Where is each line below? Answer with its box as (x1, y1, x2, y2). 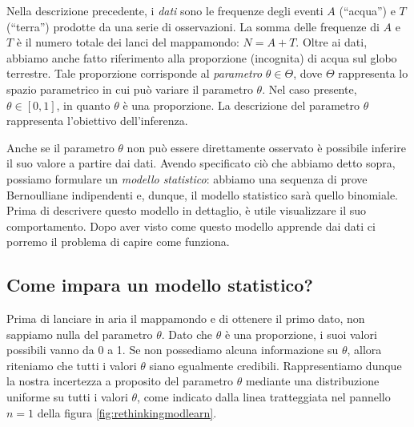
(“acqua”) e (339, 2, 396, 18)
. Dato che (161, 325, 212, 342)
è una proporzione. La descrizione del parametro (123, 96, 360, 113)
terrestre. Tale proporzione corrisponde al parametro (6, 65, 263, 82)
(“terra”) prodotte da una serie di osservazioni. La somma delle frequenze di (6, 18, 380, 34)
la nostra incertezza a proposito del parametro (6, 373, 234, 389)
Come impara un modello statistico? (6, 272, 313, 297)
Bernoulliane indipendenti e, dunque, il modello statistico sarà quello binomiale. (6, 186, 399, 203)
